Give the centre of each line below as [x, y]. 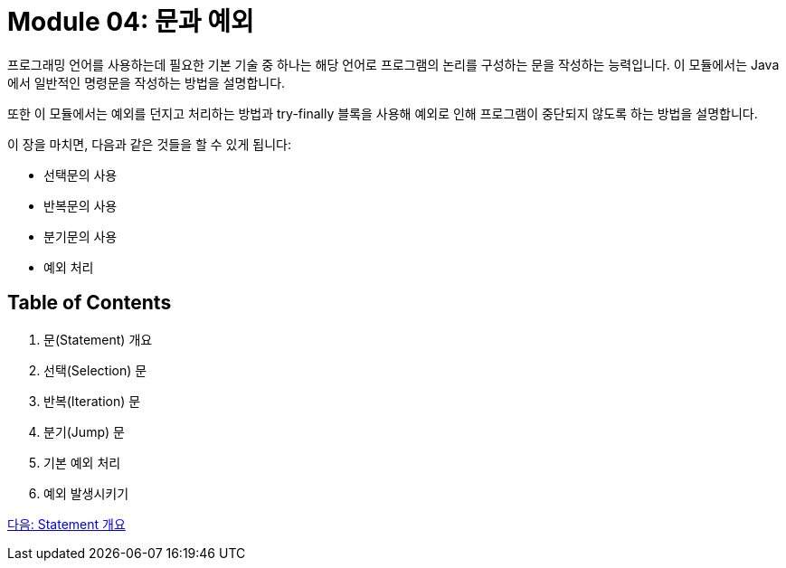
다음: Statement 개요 [66, 524]
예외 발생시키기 [86, 493]
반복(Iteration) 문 [92, 401]
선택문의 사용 [80, 175]
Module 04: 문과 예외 [131, 22]
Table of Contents [90, 303]
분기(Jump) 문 [84, 431]
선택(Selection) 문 [95, 370]
